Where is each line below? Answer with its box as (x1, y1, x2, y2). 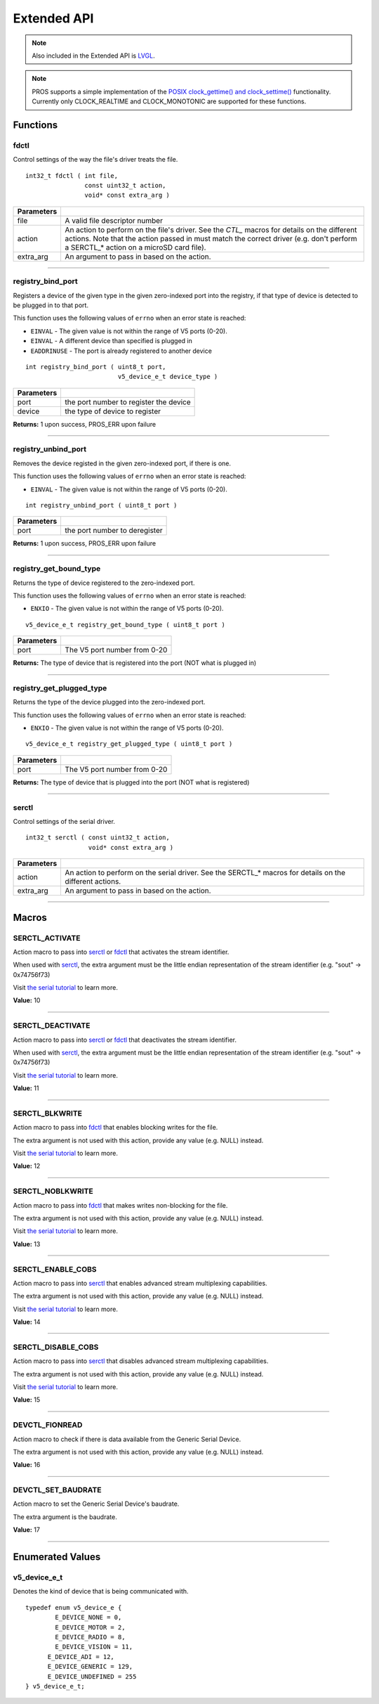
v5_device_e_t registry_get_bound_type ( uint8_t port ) (25, 621, 226, 628)
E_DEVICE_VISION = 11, (55, 1643, 133, 1651)
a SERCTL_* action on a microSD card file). (65, 243, 206, 252)
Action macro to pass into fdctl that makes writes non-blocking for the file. (13, 1201, 228, 1209)
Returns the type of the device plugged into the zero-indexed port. (13, 698, 206, 706)
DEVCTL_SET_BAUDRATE (13, 1485, 102, 1495)
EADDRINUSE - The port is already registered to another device (30, 347, 212, 355)
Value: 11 (13, 1084, 39, 1092)
